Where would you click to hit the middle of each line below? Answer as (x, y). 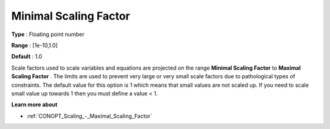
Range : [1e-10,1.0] (35, 45)
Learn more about (35, 105)
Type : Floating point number (48, 34)
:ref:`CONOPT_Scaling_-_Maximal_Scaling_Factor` (90, 116)
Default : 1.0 (27, 57)
